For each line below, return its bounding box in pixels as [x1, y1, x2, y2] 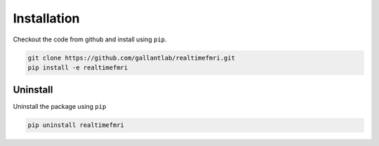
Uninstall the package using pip [13, 102, 107, 111]
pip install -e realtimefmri [27, 63, 128, 72]
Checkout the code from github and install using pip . [13, 35, 167, 44]
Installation [13, 11, 80, 26]
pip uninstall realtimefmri [27, 121, 124, 129]
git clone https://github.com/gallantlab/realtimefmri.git [27, 53, 235, 62]
